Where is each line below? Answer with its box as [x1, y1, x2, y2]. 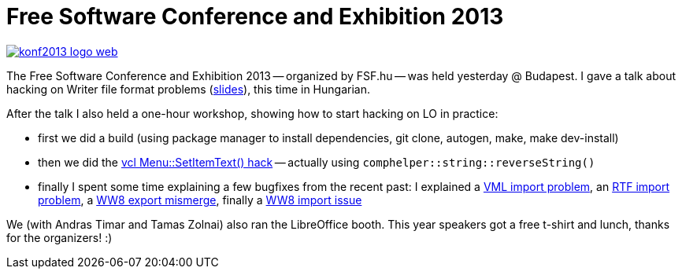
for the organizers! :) [6, 230, 113, 244]
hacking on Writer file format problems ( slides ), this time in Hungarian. [6, 82, 370, 96]
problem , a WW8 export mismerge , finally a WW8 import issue [38, 192, 362, 207]
